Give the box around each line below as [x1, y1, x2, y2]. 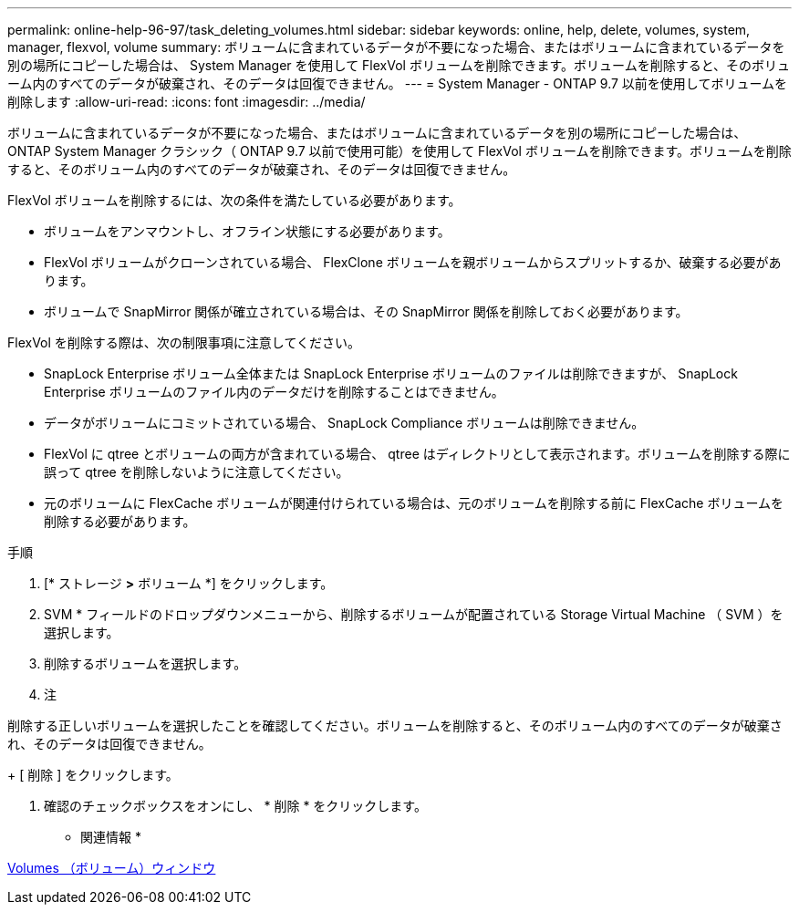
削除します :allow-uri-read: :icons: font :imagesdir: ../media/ [7, 94, 366, 109]
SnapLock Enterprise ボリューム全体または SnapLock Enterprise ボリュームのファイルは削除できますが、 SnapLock [44, 366, 738, 381]
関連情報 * [80, 829, 141, 845]
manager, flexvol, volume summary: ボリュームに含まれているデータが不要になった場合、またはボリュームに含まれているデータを [7, 39, 785, 55]
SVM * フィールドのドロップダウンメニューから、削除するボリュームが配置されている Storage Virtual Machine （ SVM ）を [44, 606, 783, 622]
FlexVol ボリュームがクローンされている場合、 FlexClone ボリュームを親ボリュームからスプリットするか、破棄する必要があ [44, 254, 782, 270]
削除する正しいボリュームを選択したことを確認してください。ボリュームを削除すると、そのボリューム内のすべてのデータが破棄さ [7, 718, 783, 733]
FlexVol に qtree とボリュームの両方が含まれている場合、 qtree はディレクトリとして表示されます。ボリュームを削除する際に [44, 446, 791, 461]
